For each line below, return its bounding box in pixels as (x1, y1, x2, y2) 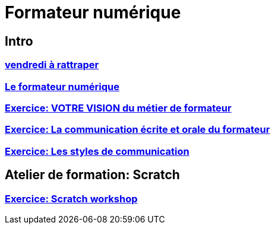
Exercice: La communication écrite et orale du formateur (5, 123, 270, 136)
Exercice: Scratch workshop (5, 192, 138, 205)
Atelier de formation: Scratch (5, 167, 180, 183)
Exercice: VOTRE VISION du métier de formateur (5, 101, 232, 114)
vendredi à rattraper (5, 59, 99, 71)
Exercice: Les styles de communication (5, 145, 189, 157)
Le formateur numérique (5, 80, 120, 93)
